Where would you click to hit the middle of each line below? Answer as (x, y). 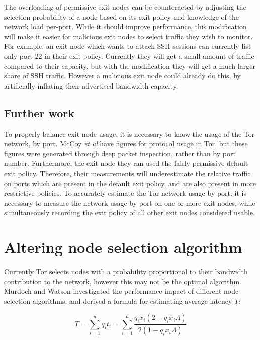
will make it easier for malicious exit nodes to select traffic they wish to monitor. (128, 36)
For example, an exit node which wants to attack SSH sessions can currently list (128, 46)
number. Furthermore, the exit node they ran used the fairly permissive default (126, 163)
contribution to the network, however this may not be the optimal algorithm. (123, 281)
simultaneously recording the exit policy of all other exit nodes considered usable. (130, 212)
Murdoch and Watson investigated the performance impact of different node (121, 291)
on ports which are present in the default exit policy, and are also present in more (130, 183)
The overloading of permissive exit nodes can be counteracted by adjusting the (125, 7)
